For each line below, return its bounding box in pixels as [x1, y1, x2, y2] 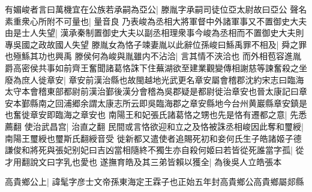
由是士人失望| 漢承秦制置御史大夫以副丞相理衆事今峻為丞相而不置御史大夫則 [5, 26, 304, 39]
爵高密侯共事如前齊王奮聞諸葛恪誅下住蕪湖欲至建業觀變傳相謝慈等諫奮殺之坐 [5, 61, 307, 74]
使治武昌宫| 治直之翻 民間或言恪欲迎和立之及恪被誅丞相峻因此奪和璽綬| [24, 120, 304, 132]
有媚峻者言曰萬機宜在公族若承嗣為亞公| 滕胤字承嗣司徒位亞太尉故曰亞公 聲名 [5, 3, 307, 15]
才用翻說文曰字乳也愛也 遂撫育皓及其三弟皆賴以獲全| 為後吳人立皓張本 [5, 155, 282, 167]
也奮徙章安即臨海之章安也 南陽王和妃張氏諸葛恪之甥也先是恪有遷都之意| [5, 108, 287, 121]
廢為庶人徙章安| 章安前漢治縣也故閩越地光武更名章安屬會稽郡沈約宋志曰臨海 [5, 73, 304, 86]
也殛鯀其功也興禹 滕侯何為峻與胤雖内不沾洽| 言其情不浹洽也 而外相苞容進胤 [5, 50, 301, 62]
